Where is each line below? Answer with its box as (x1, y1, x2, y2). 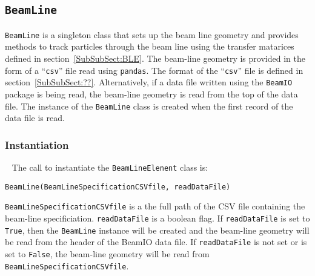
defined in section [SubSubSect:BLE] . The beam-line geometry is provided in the (5, 52, 305, 65)
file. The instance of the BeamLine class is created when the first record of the (5, 99, 293, 112)
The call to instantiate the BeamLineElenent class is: (12, 161, 208, 173)
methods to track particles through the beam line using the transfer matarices (5, 40, 294, 53)
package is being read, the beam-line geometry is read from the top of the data (5, 87, 298, 100)
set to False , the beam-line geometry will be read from (5, 247, 210, 260)
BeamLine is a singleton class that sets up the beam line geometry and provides (5, 28, 299, 41)
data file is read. (5, 111, 65, 124)
